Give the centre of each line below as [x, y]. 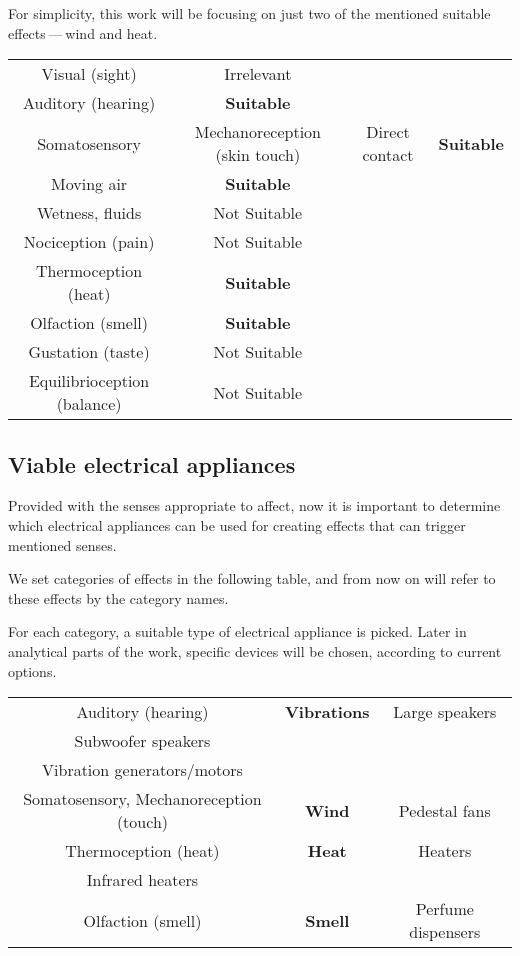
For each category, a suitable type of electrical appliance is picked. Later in [237, 631]
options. [32, 670]
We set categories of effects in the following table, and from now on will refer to [252, 578]
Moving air [89, 184]
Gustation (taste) [89, 352]
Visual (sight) [89, 74]
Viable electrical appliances [152, 463]
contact [388, 155]
